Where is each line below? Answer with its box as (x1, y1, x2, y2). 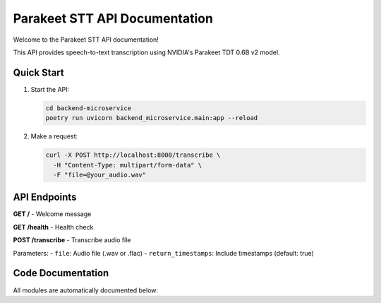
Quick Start (13, 66, 64, 78)
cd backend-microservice (45, 104, 132, 112)
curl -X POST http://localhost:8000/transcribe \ (45, 151, 221, 159)
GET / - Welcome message (13, 210, 92, 218)
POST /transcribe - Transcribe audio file (13, 236, 131, 244)
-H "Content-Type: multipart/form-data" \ (53, 161, 202, 169)
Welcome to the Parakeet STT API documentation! (13, 35, 159, 44)
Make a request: (30, 132, 78, 141)
